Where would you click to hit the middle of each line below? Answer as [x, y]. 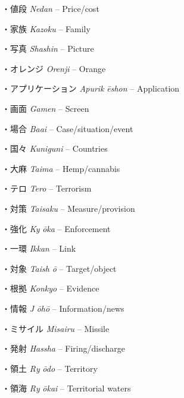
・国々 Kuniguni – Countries [55, 148]
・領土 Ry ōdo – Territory [50, 368]
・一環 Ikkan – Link [39, 248]
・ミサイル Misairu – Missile [56, 328]
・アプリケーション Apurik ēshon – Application [91, 88]
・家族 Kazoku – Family [46, 28]
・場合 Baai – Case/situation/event [68, 128]
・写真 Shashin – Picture [48, 48]
